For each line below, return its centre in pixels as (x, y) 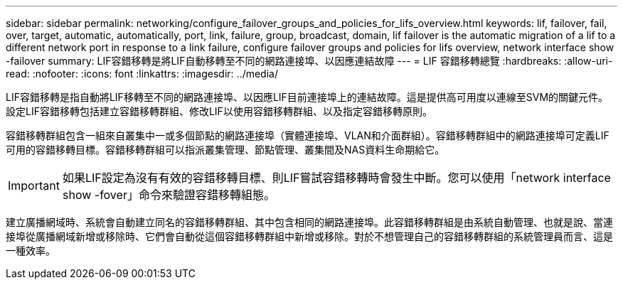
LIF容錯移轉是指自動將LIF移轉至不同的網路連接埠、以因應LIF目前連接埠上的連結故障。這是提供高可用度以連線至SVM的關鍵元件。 (307, 97)
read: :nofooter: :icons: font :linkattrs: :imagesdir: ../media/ (142, 74)
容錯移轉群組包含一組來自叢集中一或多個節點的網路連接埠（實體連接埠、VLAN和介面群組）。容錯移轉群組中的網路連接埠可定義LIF (308, 135)
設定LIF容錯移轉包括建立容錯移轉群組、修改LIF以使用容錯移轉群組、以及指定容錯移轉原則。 (219, 111)
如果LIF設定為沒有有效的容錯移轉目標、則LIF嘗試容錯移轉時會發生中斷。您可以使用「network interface (336, 178)
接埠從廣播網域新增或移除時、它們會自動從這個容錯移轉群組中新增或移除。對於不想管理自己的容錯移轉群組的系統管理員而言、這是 (309, 236)
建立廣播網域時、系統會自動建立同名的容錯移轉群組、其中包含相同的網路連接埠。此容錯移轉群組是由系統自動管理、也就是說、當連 (309, 222)
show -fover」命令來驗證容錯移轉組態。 (169, 195)
